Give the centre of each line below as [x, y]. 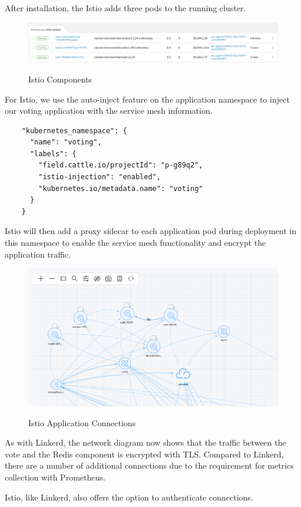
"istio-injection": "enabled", [100, 177]
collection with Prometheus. [55, 477]
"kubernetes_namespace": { [74, 131]
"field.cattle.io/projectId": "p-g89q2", [121, 165]
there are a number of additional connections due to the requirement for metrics [149, 465]
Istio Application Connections [82, 422]
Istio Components [60, 79]
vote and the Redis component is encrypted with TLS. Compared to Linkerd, [144, 454]
